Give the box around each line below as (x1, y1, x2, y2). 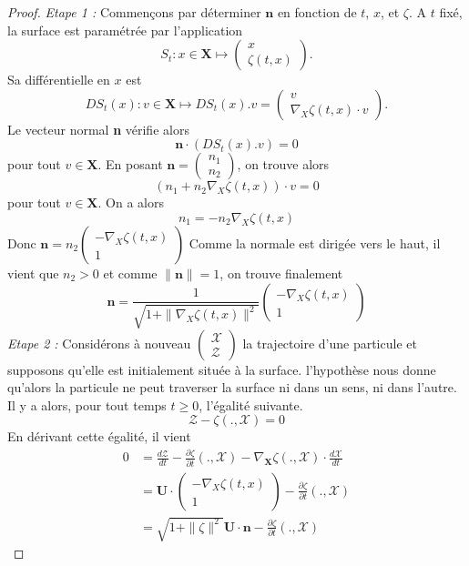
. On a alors (97, 193, 164, 212)
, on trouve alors (237, 155, 330, 174)
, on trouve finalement (219, 263, 343, 282)
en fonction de (277, 3, 357, 21)
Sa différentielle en (7, 70, 110, 89)
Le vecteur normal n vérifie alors (7, 119, 189, 138)
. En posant (97, 155, 163, 174)
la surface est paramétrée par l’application (7, 20, 243, 39)
